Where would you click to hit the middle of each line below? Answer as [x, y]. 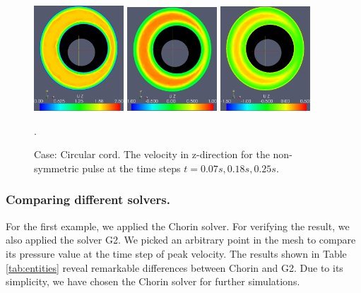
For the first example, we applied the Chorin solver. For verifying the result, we [178, 226]
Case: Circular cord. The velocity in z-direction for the [152, 154]
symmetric [57, 168]
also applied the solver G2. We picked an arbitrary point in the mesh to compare [181, 240]
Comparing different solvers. [88, 199]
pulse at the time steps [131, 168]
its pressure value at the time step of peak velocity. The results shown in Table [176, 253]
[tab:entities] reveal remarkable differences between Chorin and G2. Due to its [174, 267]
